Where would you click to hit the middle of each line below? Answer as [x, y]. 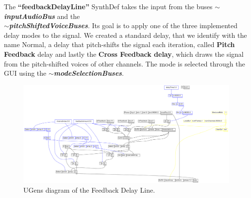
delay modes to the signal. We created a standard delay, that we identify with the [125, 35]
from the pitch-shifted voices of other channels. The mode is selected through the [125, 63]
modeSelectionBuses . [89, 73]
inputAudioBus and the [42, 16]
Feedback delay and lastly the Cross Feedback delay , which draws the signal [124, 54]
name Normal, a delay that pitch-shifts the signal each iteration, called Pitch [119, 44]
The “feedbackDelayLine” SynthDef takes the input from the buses [108, 6]
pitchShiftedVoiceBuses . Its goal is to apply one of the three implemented [123, 25]
